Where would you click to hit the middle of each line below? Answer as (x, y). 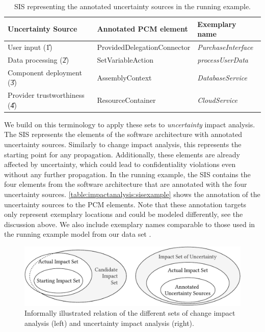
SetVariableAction (125, 59)
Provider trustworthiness (46, 95)
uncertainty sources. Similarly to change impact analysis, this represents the (123, 144)
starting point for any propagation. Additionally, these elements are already (122, 154)
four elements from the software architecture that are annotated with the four (126, 184)
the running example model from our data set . (78, 234)
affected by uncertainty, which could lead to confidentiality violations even (120, 164)
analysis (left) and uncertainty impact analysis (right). (109, 323)
